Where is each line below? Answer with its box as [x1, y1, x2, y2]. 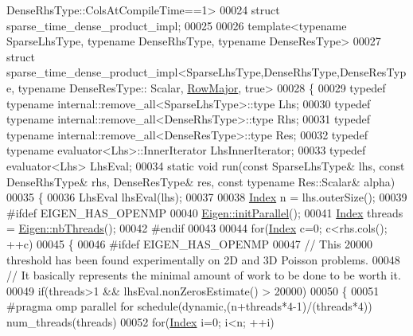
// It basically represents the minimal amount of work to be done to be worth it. [6, 267, 401, 283]
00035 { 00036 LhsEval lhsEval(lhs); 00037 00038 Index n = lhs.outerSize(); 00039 [6, 189, 407, 205]
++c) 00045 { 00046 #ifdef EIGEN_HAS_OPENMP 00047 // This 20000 [6, 235, 373, 252]
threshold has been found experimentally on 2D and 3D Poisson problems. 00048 [6, 251, 400, 268]
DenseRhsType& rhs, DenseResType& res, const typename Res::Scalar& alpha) [6, 173, 395, 189]
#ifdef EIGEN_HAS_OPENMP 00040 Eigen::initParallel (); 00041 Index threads [6, 204, 403, 221]
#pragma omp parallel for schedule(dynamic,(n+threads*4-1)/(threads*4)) [6, 298, 372, 315]
